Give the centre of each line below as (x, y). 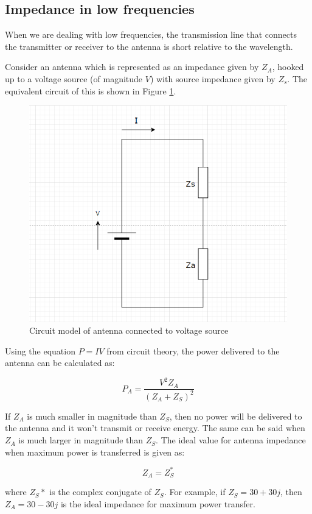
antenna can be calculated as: (60, 363)
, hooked (288, 67)
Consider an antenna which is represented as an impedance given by (132, 67)
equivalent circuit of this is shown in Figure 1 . (91, 90)
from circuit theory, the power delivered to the (193, 350)
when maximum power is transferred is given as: (95, 452)
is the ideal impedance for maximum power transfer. (158, 503)
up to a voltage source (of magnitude (74, 78)
